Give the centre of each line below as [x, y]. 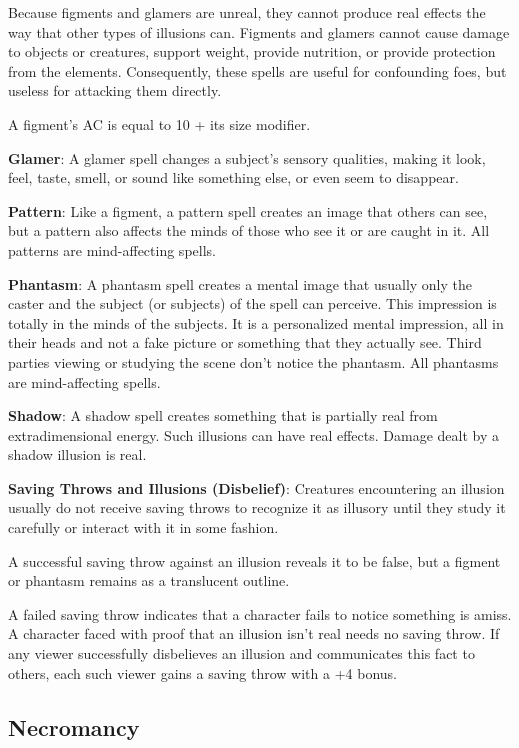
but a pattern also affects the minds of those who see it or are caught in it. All [249, 230]
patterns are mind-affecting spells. [112, 249]
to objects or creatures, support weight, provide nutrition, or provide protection [252, 51]
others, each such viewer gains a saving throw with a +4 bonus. [202, 672]
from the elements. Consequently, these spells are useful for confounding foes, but [257, 70]
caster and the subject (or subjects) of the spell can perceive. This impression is [252, 303]
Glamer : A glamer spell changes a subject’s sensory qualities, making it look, [247, 157]
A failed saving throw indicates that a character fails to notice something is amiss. [260, 613]
